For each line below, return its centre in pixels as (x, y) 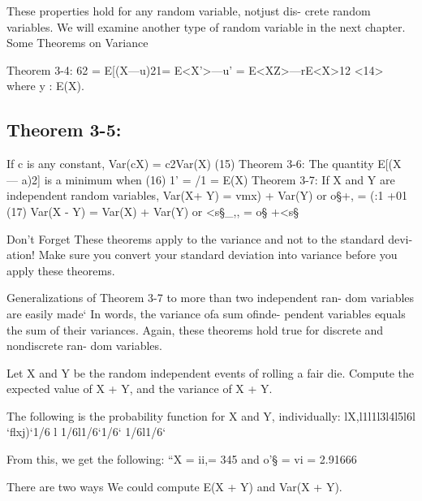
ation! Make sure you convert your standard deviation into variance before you (202, 255)
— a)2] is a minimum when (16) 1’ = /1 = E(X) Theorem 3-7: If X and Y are (201, 179)
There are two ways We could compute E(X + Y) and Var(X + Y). (174, 486)
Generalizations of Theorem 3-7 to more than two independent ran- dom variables (211, 298)
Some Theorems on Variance (78, 43)
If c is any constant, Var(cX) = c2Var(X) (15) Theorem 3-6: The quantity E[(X (204, 164)
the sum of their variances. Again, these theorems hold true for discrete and (195, 329)
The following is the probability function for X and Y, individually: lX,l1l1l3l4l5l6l (211, 415)
